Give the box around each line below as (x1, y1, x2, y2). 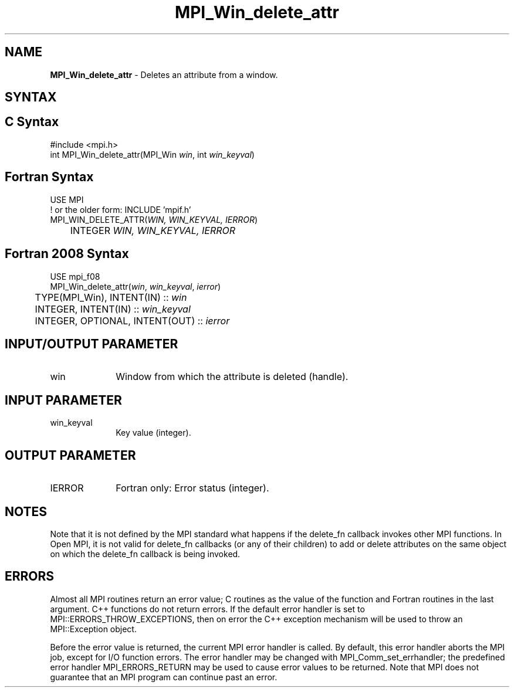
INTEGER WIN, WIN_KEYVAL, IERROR (70, 224, 236, 236)
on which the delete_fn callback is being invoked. (50, 548, 241, 559)
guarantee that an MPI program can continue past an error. (50, 671, 278, 682)
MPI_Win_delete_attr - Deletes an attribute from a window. (50, 69, 278, 80)
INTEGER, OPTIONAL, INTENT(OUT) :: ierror (35, 314, 230, 327)
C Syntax (5, 114, 59, 130)
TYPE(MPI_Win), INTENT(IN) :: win (35, 291, 187, 303)
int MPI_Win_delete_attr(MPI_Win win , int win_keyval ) (50, 149, 255, 160)
